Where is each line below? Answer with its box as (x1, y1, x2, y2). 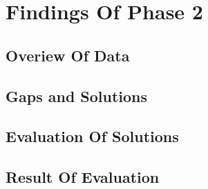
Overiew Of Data (6, 44, 130, 66)
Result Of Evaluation (6, 166, 160, 188)
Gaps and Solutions (6, 85, 148, 106)
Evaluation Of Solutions (6, 126, 179, 147)
